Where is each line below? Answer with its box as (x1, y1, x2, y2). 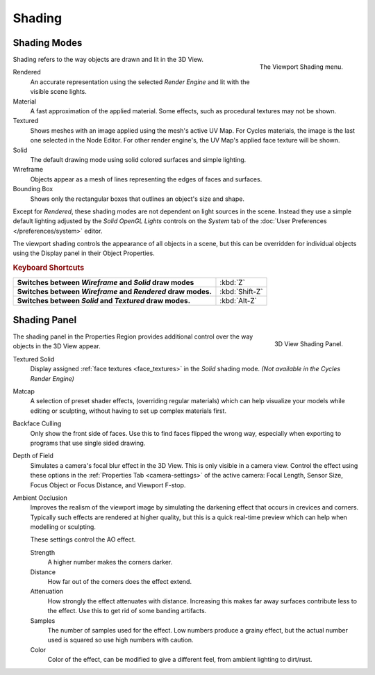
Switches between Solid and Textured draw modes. (17, 295, 191, 305)
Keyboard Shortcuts (12, 263, 85, 273)
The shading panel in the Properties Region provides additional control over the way (12, 332, 253, 341)
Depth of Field (12, 452, 53, 460)
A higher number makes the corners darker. (47, 558, 173, 567)
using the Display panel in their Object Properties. (12, 249, 156, 257)
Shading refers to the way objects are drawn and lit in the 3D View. (12, 56, 204, 64)
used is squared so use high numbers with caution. (47, 636, 194, 644)
